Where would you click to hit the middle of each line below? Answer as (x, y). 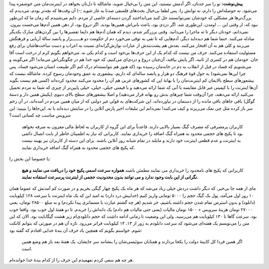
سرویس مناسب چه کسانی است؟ (40, 115)
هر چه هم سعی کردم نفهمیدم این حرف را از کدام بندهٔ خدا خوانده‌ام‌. (71, 260)
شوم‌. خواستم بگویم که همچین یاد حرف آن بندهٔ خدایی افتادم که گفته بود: (76, 230)
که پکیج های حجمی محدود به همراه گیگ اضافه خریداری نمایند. (78, 147)
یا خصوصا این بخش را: (30, 159)
